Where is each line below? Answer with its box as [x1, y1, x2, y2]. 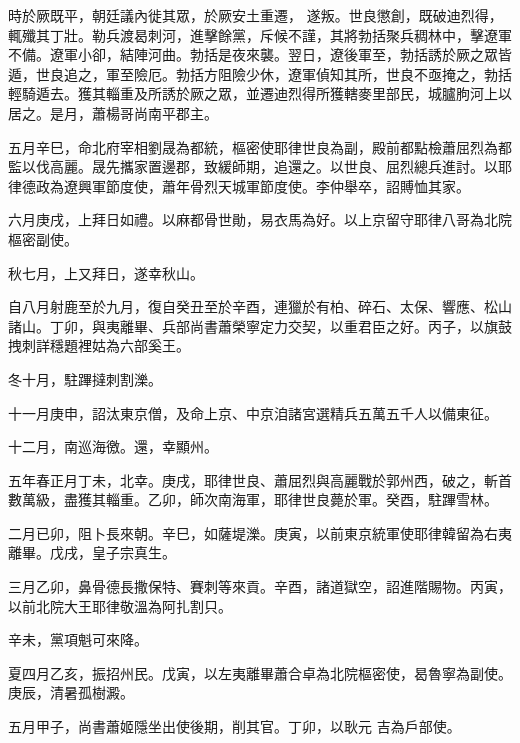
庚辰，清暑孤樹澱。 [8, 682, 134, 703]
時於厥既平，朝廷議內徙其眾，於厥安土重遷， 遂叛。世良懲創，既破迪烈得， [8, 5, 503, 25]
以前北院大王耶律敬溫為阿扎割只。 [8, 595, 232, 616]
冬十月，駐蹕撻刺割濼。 [8, 368, 162, 389]
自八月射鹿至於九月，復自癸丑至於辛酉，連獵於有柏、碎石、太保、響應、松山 [8, 296, 512, 317]
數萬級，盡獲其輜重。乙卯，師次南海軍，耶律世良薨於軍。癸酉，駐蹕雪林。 [8, 489, 498, 510]
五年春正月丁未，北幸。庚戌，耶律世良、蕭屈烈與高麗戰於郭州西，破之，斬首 [8, 469, 512, 490]
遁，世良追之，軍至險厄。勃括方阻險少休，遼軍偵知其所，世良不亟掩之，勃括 [8, 63, 512, 84]
